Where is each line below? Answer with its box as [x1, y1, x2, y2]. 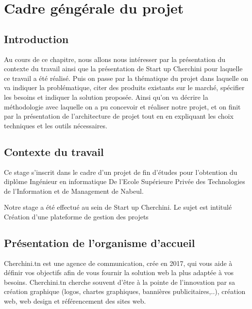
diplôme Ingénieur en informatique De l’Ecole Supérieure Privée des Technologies [4, 176, 245, 186]
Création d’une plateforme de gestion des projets [4, 211, 149, 221]
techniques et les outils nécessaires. [4, 120, 107, 130]
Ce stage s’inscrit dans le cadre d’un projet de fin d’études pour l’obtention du [4, 167, 237, 177]
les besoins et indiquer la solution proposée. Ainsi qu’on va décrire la [4, 92, 208, 102]
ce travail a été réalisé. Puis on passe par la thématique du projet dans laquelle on [4, 73, 249, 83]
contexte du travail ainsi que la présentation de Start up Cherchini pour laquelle [4, 63, 243, 74]
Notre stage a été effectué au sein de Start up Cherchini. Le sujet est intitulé [4, 202, 232, 212]
